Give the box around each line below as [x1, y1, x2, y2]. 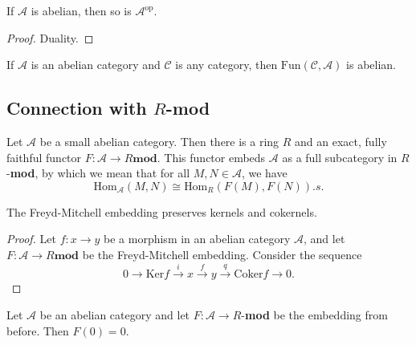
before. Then [6, 322, 69, 339]
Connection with [6, 95, 147, 120]
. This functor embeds [157, 148, 266, 165]
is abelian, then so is [31, 2, 132, 18]
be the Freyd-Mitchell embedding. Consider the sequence [82, 246, 362, 262]
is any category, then [175, 56, 278, 73]
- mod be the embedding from [241, 306, 388, 323]
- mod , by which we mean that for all [6, 164, 190, 181]
